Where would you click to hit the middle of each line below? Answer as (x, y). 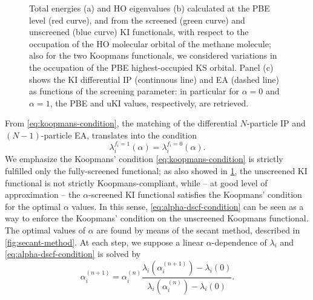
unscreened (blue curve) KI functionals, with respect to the (139, 32)
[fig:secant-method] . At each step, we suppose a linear (104, 242)
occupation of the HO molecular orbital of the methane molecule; (150, 43)
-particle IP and (276, 123)
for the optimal (33, 206)
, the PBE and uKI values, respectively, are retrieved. (149, 103)
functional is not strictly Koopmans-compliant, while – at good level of (136, 182)
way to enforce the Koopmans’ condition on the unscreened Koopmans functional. (157, 218)
